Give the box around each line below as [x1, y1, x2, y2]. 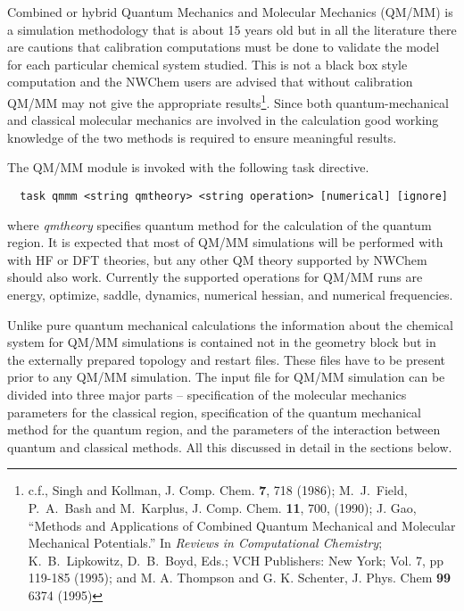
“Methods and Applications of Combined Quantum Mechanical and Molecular [28, 516, 456, 534]
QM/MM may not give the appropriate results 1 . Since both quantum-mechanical [7, 90, 449, 111]
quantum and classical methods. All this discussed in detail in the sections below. [7, 437, 452, 456]
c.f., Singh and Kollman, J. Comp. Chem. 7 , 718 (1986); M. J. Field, [28, 481, 408, 500]
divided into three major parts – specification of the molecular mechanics [7, 385, 407, 403]
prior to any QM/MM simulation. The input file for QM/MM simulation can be [7, 367, 445, 386]
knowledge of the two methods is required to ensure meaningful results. [7, 128, 397, 146]
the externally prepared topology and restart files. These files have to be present [7, 350, 445, 368]
